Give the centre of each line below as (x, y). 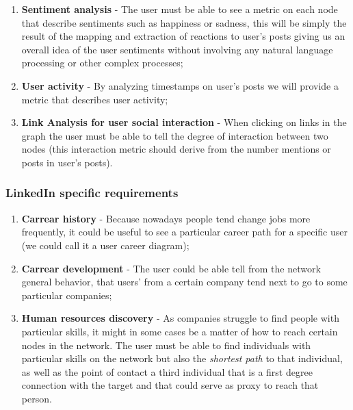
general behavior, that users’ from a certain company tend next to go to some (184, 282)
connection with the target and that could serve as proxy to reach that (170, 385)
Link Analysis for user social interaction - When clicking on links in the (184, 122)
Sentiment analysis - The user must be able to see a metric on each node (180, 9)
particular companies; (67, 295)
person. (37, 398)
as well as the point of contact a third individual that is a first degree (167, 371)
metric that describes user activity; (95, 99)
